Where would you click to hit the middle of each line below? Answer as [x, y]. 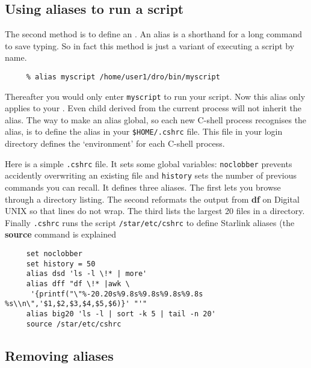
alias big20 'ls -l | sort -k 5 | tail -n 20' [121, 314]
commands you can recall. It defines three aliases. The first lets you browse [143, 187]
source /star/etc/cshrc [74, 324]
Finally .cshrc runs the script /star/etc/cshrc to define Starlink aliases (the [150, 222]
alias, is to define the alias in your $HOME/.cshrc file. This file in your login [144, 131]
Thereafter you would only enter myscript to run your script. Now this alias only [155, 96]
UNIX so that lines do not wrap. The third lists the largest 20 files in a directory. [155, 211]
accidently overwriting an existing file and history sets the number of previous [151, 175]
